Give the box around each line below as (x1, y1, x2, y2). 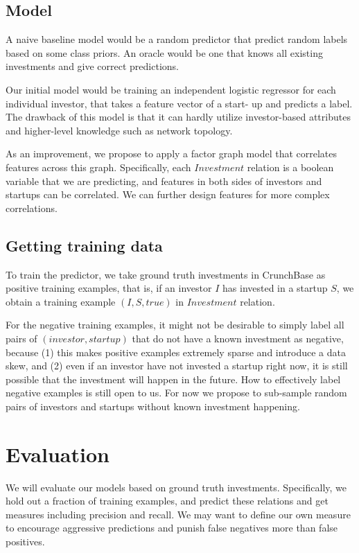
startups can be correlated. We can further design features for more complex (6, 187, 330, 202)
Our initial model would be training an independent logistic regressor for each (6, 82, 336, 96)
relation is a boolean (247, 159, 334, 174)
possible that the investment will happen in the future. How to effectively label (6, 371, 341, 386)
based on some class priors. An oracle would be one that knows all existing (6, 45, 323, 60)
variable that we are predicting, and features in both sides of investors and (6, 173, 322, 188)
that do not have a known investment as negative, (132, 331, 344, 345)
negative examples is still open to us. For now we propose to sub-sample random (6, 385, 347, 400)
